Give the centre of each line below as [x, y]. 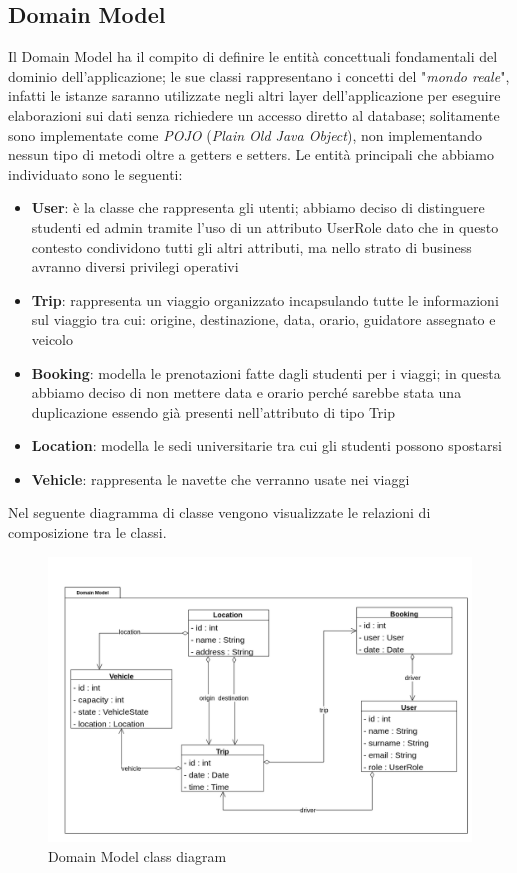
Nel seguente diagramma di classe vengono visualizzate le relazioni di [219, 512]
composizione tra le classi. [87, 532]
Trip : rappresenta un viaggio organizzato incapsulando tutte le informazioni [265, 299]
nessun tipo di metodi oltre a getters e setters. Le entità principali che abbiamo [251, 154]
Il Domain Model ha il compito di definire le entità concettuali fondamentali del [253, 56]
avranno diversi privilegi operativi [135, 266]
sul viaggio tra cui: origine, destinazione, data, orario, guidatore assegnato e [263, 319]
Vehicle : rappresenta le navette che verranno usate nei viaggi [220, 478]
